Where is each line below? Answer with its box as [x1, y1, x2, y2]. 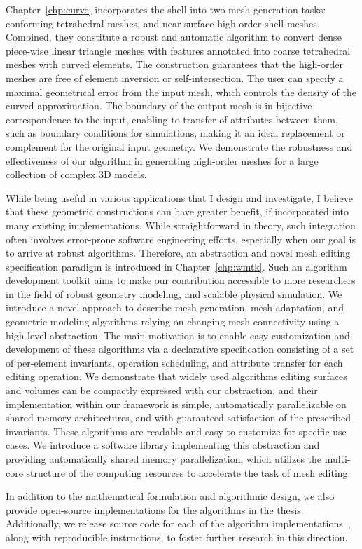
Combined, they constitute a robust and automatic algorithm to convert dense [6, 29, 342, 44]
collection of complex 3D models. [6, 167, 147, 182]
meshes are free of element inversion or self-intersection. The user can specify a [6, 70, 344, 85]
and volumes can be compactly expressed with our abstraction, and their [6, 383, 318, 398]
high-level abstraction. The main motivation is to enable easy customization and [6, 327, 350, 342]
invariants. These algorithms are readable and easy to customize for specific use [6, 423, 347, 438]
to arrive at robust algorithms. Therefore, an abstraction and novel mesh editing [6, 245, 351, 260]
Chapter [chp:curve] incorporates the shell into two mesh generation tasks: [6, 2, 326, 16]
